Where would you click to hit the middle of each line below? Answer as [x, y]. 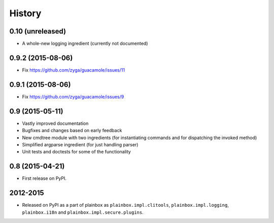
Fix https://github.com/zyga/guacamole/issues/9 [73, 97]
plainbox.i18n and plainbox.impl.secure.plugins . [83, 212]
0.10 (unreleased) [38, 31]
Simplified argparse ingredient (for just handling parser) [80, 144]
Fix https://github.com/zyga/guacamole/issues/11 [74, 70]
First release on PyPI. [44, 178]
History [25, 13]
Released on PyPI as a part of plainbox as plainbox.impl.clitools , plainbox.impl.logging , [126, 205]
